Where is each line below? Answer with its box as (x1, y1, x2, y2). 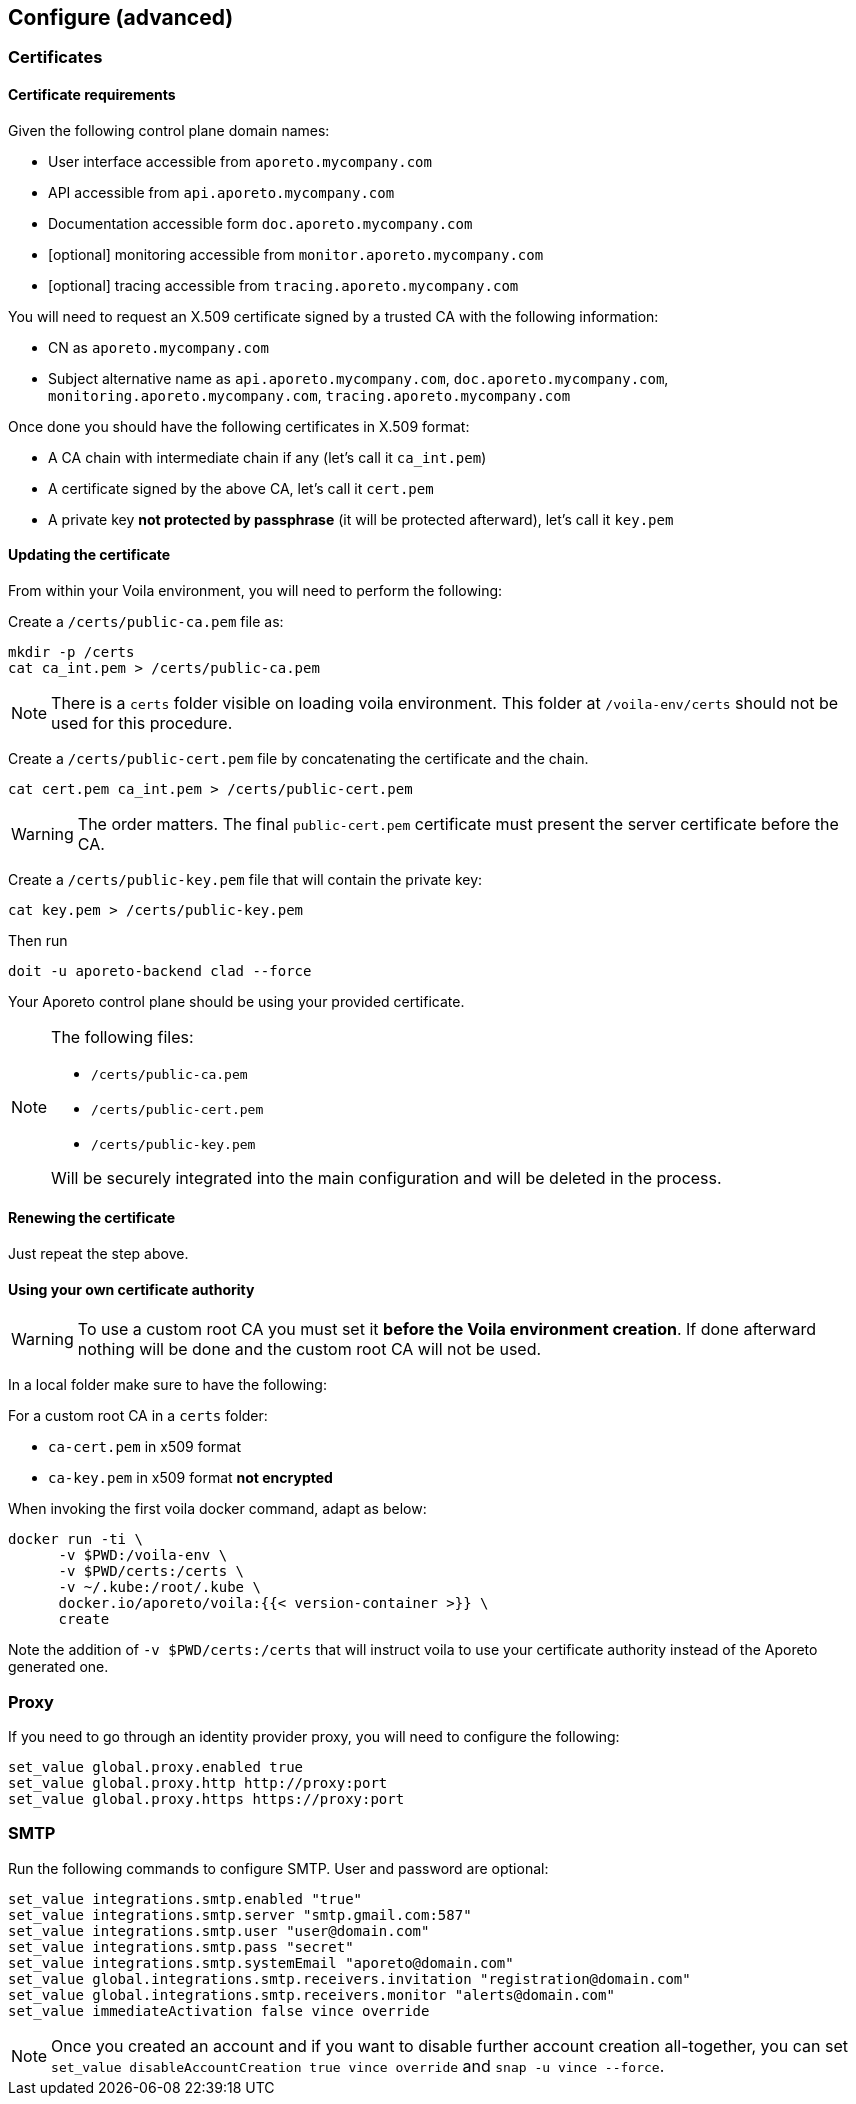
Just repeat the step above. (8, 1245, 189, 1263)
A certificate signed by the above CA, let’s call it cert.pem (48, 479, 434, 497)
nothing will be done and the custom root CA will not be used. (77, 1339, 542, 1360)
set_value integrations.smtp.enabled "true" (8, 1890, 363, 1907)
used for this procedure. (51, 712, 233, 733)
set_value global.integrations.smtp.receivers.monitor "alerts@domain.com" (8, 1986, 615, 2003)
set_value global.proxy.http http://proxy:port (8, 1775, 388, 1792)
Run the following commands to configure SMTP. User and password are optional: (8, 1859, 549, 1877)
